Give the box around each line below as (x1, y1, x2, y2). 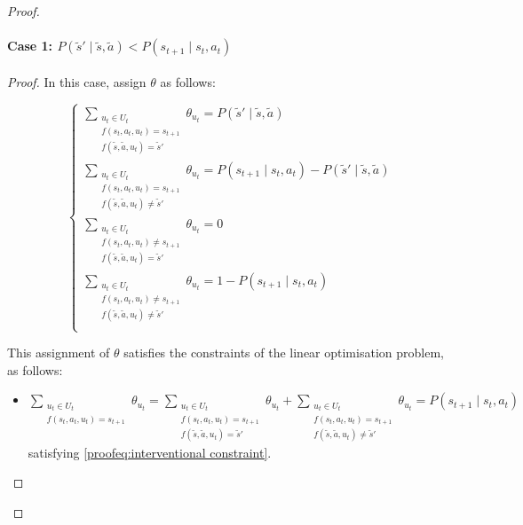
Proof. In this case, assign (7, 72, 147, 90)
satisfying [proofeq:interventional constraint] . (28, 443, 272, 461)
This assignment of (7, 343, 110, 362)
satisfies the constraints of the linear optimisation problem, (123, 343, 444, 362)
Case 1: (7, 36, 53, 55)
